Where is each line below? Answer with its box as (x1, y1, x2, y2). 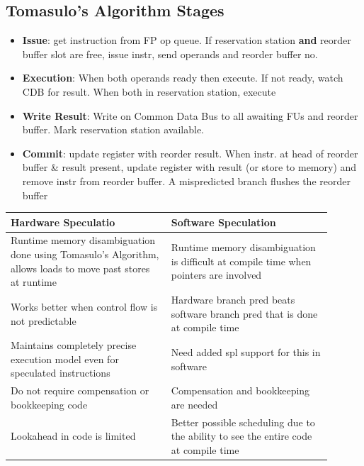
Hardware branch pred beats (171, 292, 295, 307)
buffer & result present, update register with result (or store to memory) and (22, 160, 357, 174)
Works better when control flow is (11, 299, 158, 314)
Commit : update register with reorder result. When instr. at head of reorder (22, 145, 358, 160)
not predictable (11, 313, 76, 328)
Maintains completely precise (11, 338, 137, 353)
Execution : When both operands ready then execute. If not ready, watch (22, 70, 343, 85)
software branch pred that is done (171, 306, 318, 321)
